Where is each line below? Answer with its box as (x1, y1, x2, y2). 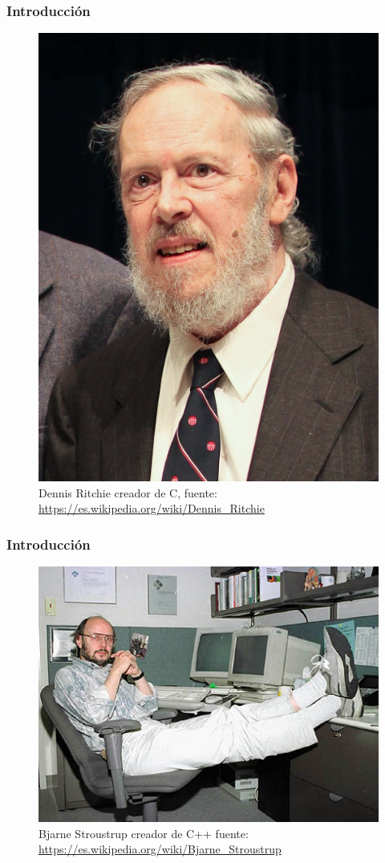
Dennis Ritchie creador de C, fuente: (38, 484, 217, 501)
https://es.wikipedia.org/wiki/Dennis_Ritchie (38, 500, 265, 517)
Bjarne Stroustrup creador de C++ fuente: (38, 824, 249, 841)
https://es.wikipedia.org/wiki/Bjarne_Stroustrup (38, 841, 282, 857)
